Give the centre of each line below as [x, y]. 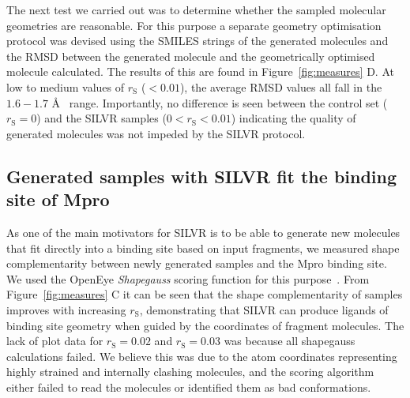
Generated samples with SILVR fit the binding [202, 176]
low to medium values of [66, 86]
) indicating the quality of [293, 118]
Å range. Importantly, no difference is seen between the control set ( [220, 102]
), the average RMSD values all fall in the [281, 86]
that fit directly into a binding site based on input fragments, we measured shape [203, 248]
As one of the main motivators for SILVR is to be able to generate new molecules [203, 232]
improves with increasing [66, 309]
